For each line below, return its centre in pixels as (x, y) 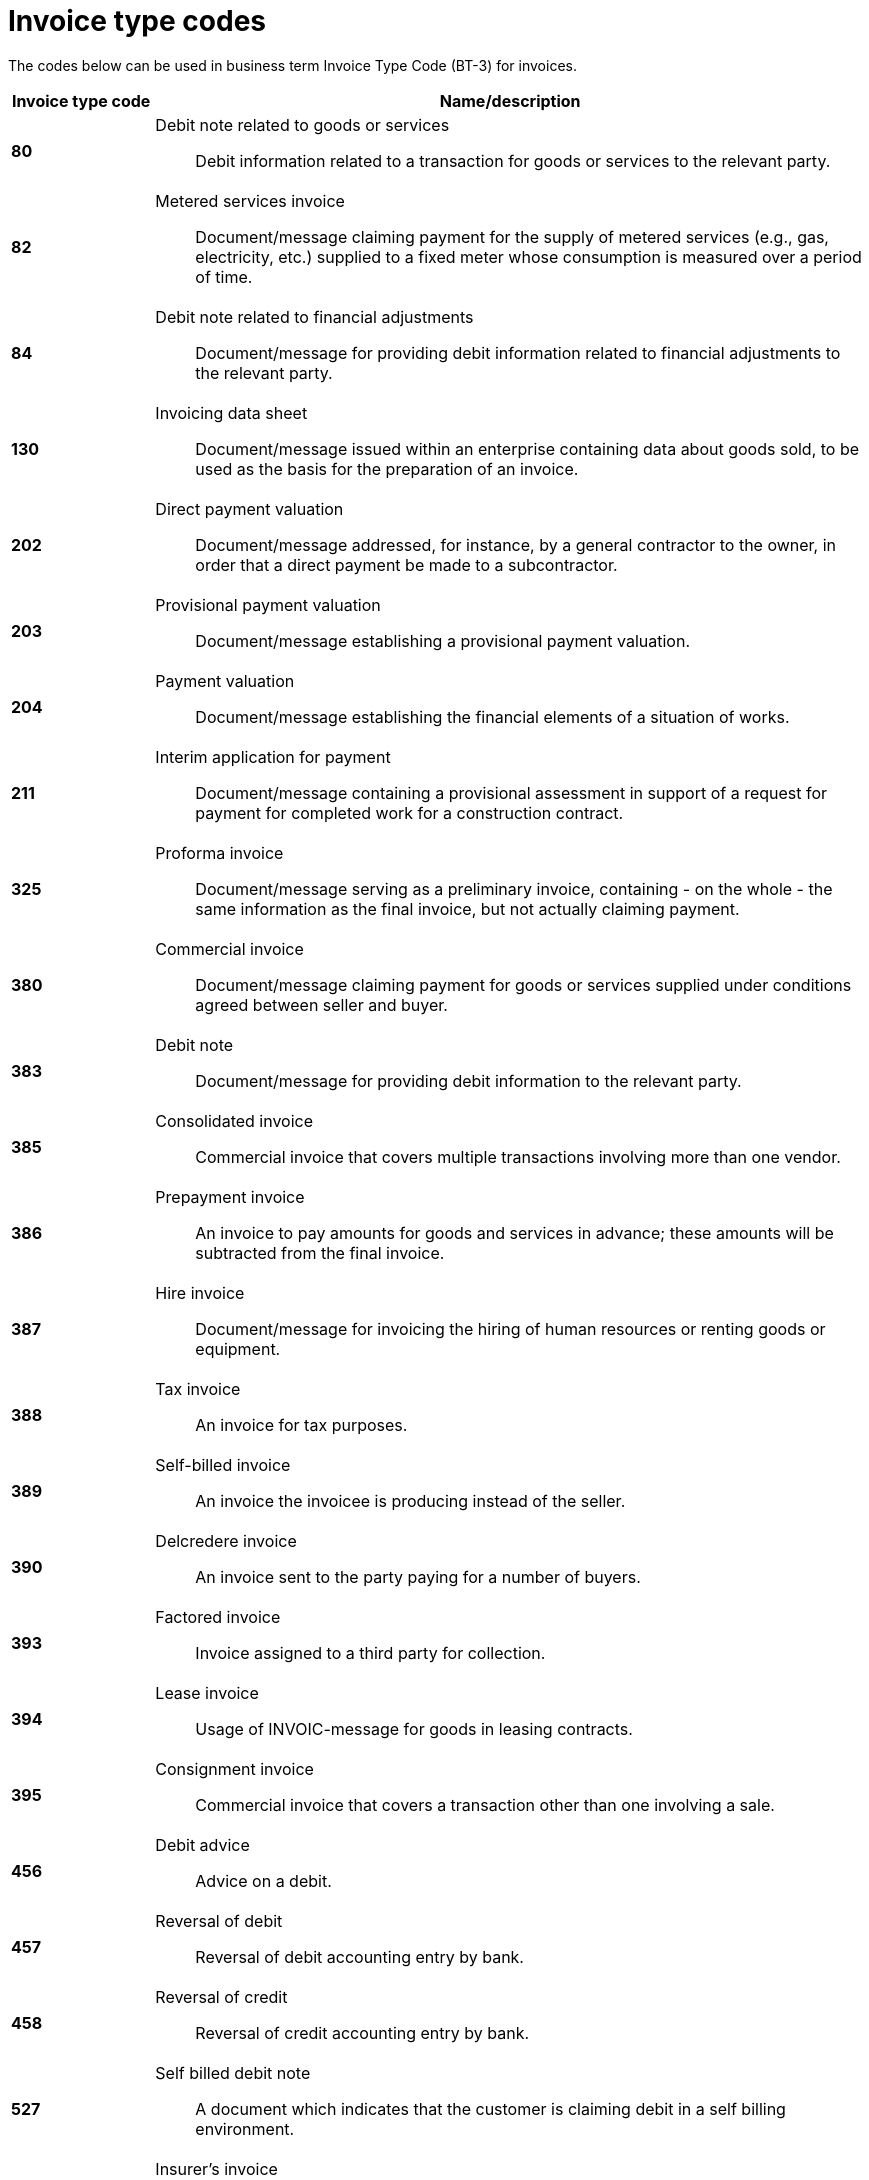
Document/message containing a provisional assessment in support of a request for (511, 792)
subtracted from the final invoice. (320, 1252)
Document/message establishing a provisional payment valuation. (443, 640)
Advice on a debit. (263, 1880)
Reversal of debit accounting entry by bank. (359, 1956)
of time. (224, 276)
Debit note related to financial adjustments (314, 316)
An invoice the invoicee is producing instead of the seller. (410, 1500)
